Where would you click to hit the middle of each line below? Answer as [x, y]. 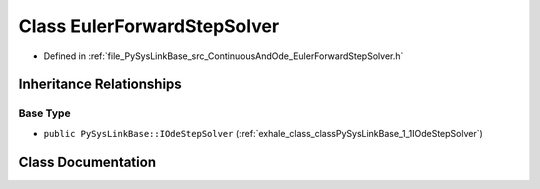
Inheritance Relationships [100, 84]
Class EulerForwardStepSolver [149, 26]
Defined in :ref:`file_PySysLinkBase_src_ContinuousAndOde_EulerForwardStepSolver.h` [223, 56]
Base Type [44, 113]
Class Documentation [87, 161]
